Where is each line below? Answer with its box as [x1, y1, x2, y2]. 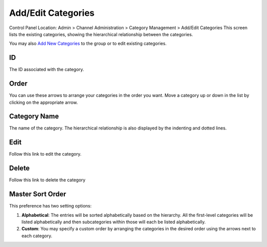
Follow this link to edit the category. [9, 151, 82, 157]
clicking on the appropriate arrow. [9, 99, 78, 105]
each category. [21, 233, 52, 239]
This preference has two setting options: [9, 203, 92, 209]
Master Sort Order [9, 190, 66, 199]
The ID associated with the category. [9, 67, 84, 73]
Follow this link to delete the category [9, 177, 86, 183]
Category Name [9, 112, 59, 121]
